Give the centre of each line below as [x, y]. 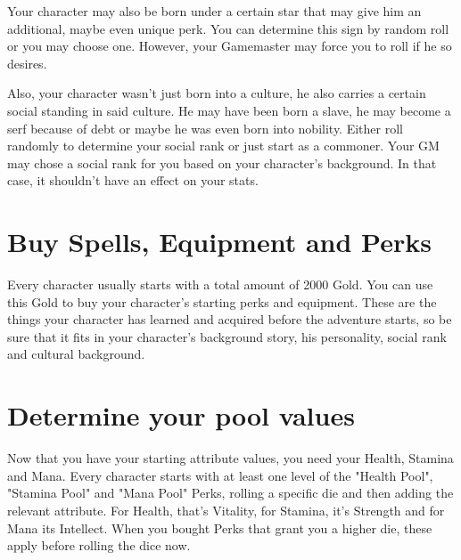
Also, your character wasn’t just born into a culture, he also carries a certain [217, 93]
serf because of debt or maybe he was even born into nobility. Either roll [205, 128]
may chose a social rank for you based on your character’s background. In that [222, 162]
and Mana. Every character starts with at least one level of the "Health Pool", [220, 475]
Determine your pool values [181, 415]
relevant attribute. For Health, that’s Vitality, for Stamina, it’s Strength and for [226, 510]
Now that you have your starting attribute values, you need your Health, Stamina [230, 458]
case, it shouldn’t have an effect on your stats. [133, 180]
